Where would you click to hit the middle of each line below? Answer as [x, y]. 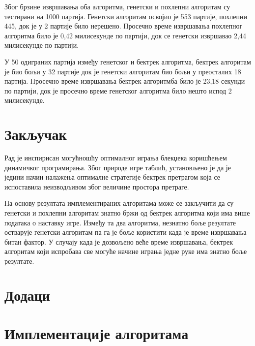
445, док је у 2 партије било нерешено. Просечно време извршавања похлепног [124, 26]
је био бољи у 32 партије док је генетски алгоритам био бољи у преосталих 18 [123, 71]
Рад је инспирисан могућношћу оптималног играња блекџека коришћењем [116, 158]
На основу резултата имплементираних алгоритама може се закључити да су [119, 203]
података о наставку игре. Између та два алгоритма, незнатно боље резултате [120, 222]
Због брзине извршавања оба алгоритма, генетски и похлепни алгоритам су [117, 6]
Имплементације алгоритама [97, 333]
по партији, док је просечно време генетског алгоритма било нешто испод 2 [118, 90]
